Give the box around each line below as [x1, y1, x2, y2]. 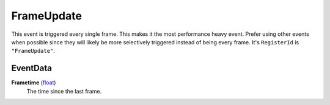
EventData [11, 63, 52, 73]
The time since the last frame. [26, 87, 102, 95]
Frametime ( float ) [11, 79, 56, 86]
